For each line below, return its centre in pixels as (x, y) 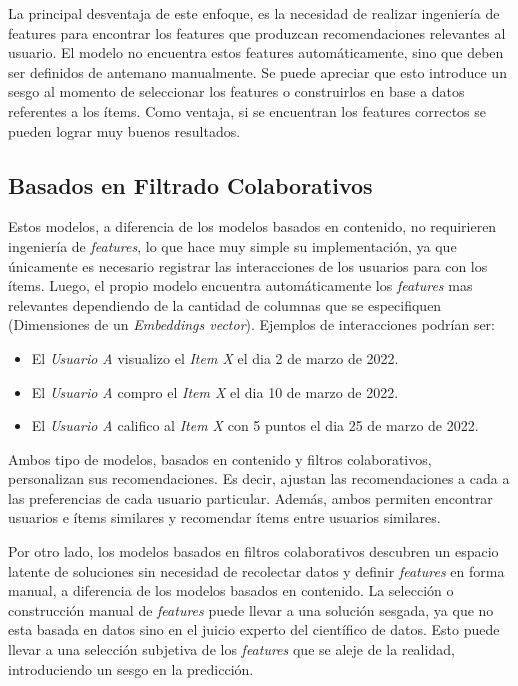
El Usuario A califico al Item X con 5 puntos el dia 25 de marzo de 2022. (255, 425)
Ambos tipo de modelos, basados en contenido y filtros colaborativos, (220, 458)
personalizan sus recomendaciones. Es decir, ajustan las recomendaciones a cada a (259, 478)
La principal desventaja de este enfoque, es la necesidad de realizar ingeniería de (254, 13)
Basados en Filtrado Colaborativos (190, 184)
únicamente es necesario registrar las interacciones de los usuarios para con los (248, 265)
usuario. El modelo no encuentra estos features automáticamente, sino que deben (256, 52)
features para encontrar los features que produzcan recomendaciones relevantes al (257, 32)
